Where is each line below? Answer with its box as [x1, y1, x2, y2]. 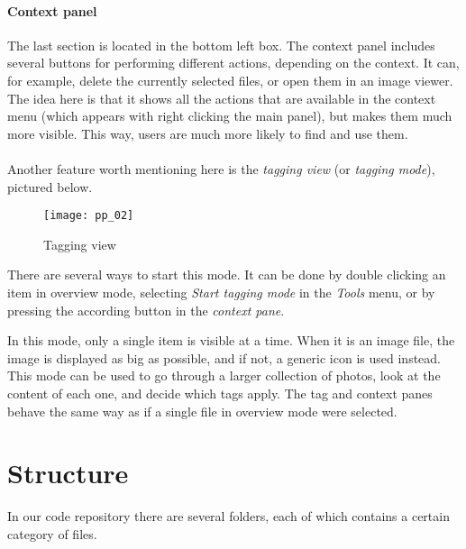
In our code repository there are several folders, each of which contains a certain [7, 507, 450, 526]
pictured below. [7, 177, 93, 196]
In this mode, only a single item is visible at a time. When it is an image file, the [7, 331, 455, 350]
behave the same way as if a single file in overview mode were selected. [7, 401, 397, 420]
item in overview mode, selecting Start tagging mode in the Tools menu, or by [7, 282, 435, 301]
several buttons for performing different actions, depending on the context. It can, [7, 53, 460, 72]
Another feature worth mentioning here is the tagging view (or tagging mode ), [7, 159, 435, 178]
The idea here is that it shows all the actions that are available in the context [7, 88, 436, 107]
